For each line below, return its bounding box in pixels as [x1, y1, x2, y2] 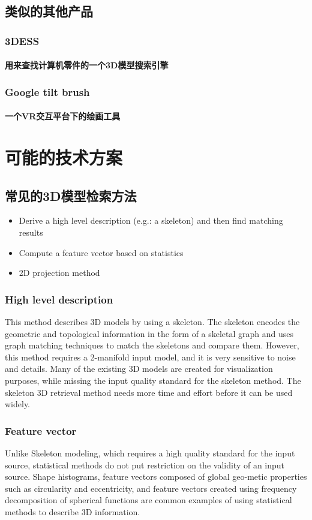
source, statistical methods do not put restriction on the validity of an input [5, 458, 285, 471]
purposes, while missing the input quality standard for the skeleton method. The [5, 374, 301, 386]
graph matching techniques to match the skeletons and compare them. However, [5, 339, 299, 351]
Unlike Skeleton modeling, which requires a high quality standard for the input [5, 446, 295, 459]
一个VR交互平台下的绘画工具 [5, 110, 121, 122]
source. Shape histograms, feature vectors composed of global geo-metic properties [5, 470, 307, 483]
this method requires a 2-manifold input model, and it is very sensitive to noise [5, 350, 296, 363]
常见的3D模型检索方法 [5, 186, 137, 205]
